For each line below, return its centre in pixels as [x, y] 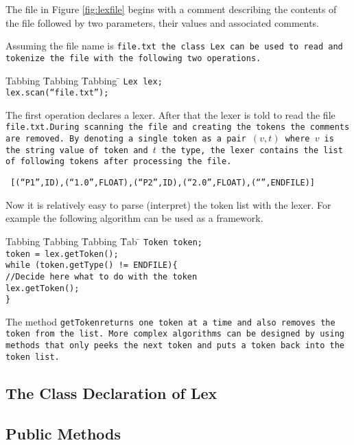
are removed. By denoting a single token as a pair [126, 139]
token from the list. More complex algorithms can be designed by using [175, 334]
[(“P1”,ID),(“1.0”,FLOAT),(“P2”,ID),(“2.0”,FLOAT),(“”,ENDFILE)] [163, 183]
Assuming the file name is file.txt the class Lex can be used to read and [174, 46]
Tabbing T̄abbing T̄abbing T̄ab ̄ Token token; [104, 241]
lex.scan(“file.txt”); [57, 93]
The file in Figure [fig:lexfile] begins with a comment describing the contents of [171, 9]
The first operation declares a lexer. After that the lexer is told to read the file [170, 114]
